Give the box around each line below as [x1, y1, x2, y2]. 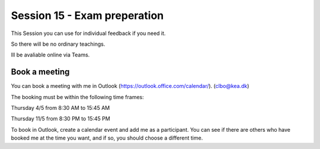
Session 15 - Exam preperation [11, 9, 164, 22]
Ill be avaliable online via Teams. [11, 51, 90, 59]
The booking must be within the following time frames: [11, 93, 145, 100]
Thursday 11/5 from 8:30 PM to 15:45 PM [11, 115, 111, 122]
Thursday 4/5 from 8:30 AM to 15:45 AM [11, 104, 110, 112]
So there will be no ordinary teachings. [11, 40, 105, 47]
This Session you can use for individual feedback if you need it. [11, 30, 166, 37]
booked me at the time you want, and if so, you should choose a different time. [11, 134, 203, 142]
